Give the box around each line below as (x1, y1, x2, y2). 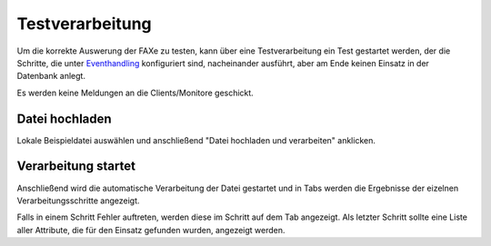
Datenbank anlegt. (16, 71, 86, 82)
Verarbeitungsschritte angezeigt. (16, 195, 140, 206)
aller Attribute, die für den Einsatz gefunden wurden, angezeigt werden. (16, 224, 286, 235)
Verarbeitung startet (16, 159, 136, 174)
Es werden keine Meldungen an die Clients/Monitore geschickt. (16, 87, 254, 98)
